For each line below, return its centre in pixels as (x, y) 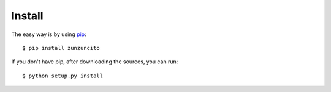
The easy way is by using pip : (49, 34)
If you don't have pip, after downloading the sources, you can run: (95, 62)
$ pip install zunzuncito (61, 48)
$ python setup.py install (63, 76)
